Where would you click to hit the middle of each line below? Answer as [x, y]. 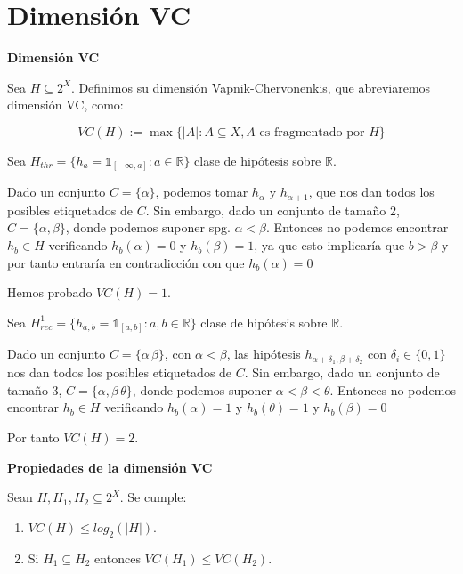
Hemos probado [50, 292]
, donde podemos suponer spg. [148, 227]
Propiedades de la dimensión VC [110, 467]
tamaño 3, [35, 389]
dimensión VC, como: [65, 105]
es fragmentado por [312, 132]
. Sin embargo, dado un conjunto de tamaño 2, [272, 210]
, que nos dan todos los [371, 192]
